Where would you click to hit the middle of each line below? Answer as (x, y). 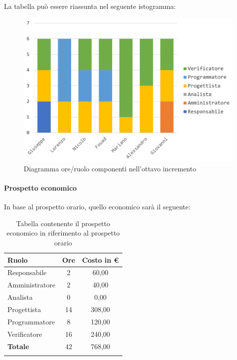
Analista (20, 297)
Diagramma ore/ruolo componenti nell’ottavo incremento (110, 168)
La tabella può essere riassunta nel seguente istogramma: (90, 6)
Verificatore (25, 334)
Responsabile (27, 272)
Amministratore (31, 285)
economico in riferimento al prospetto (63, 233)
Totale (18, 346)
